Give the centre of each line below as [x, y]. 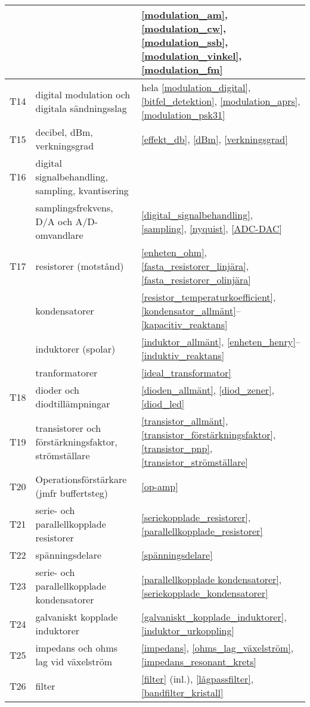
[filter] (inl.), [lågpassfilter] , [198, 679]
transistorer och [68, 428]
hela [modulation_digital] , [196, 87]
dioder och [57, 390]
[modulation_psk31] [183, 115]
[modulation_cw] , [184, 28]
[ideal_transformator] [186, 373]
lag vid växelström [74, 661]
